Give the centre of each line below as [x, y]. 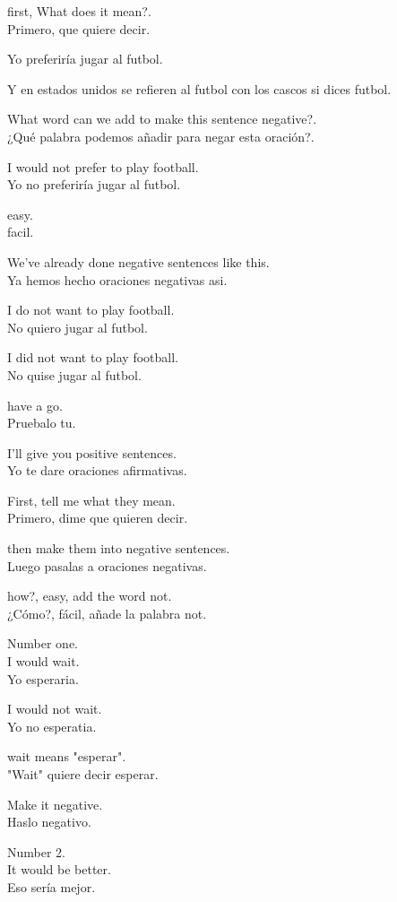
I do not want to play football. [91, 310]
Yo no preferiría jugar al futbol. [94, 184]
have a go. [35, 405]
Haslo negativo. [49, 822]
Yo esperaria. [43, 678]
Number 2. [36, 851]
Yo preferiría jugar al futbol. [85, 59]
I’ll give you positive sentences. [92, 452]
